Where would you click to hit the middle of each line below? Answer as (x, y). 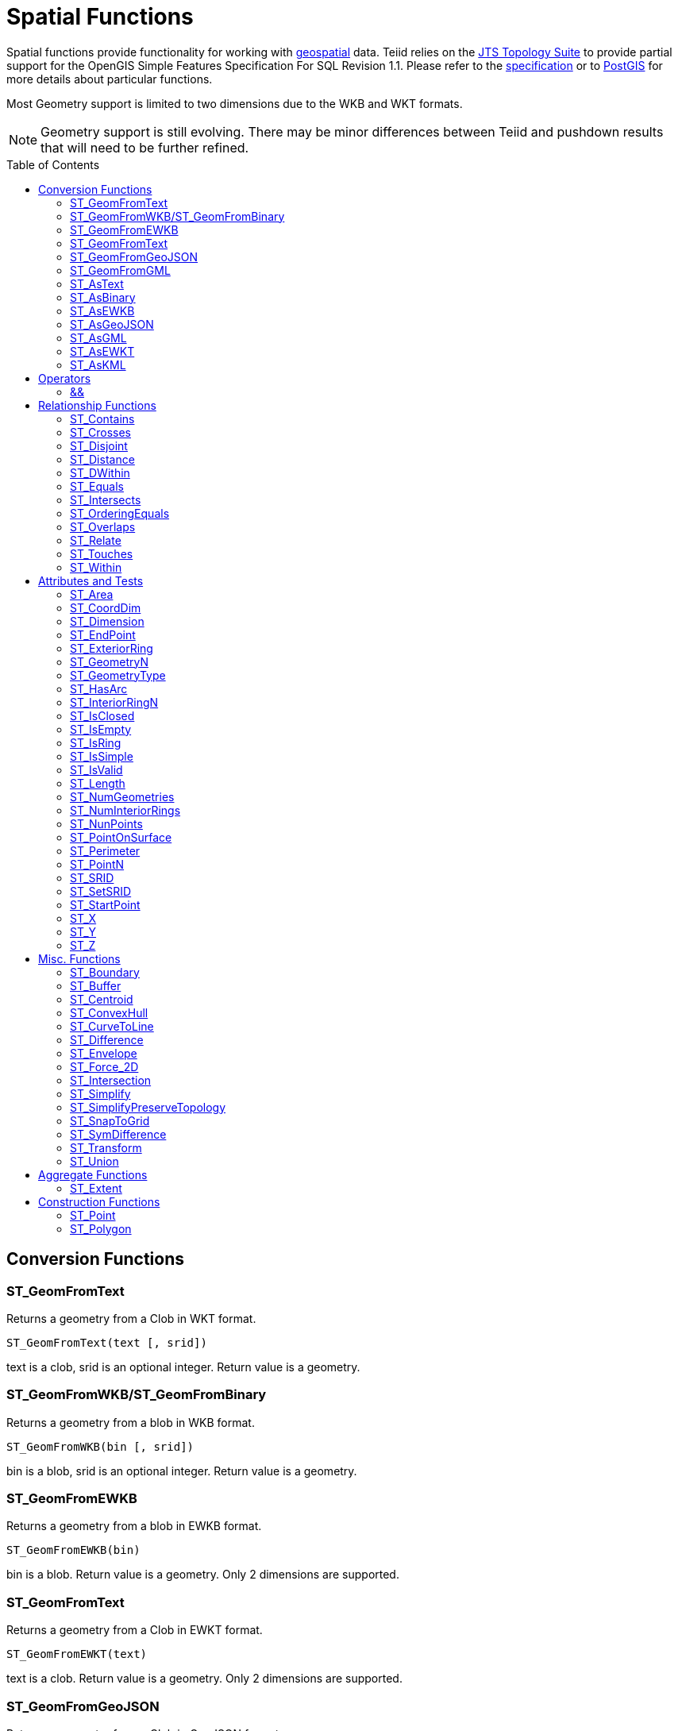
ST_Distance (102, 459)
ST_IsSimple (102, 756)
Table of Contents (53, 164)
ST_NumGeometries (122, 796)
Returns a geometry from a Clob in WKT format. (131, 1318)
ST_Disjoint (99, 445)
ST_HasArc (99, 688)
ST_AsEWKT (102, 351)
